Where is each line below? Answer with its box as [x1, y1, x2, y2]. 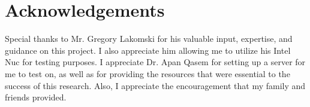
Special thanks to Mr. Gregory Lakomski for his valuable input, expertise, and [5, 32, 293, 45]
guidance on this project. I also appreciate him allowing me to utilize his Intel [5, 44, 291, 56]
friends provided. [5, 91, 67, 103]
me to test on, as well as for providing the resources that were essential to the [5, 67, 290, 80]
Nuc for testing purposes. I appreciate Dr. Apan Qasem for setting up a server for [5, 56, 306, 68]
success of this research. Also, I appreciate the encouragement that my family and [5, 79, 306, 91]
